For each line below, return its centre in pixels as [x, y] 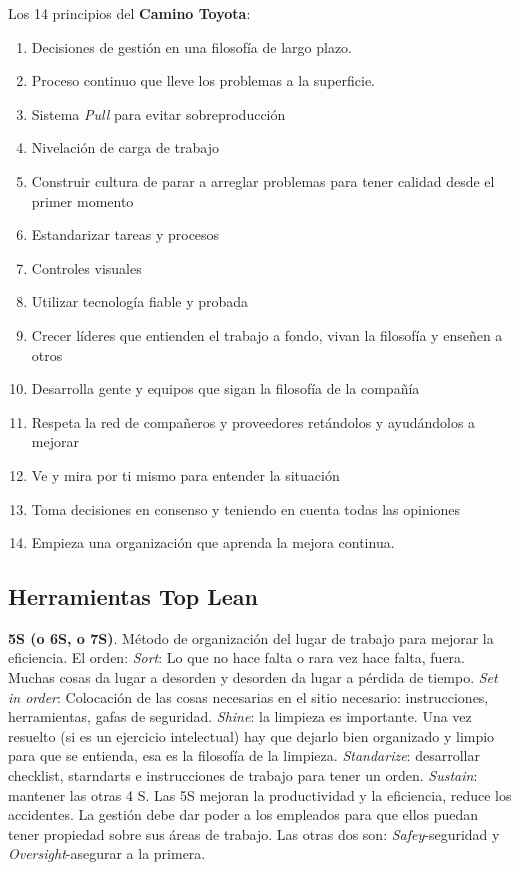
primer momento [82, 200]
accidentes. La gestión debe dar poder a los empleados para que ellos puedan [243, 814]
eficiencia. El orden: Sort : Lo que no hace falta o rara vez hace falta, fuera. [237, 657]
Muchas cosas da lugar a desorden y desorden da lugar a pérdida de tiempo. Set [253, 677]
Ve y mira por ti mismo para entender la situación [185, 474]
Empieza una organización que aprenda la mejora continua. [213, 542]
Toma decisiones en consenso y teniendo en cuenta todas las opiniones [246, 508]
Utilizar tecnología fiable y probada [140, 301]
